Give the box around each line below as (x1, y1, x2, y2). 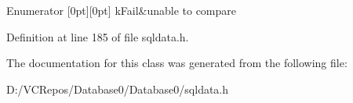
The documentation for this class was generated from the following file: (6, 55, 348, 71)
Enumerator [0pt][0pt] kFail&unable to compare (6, 2, 237, 18)
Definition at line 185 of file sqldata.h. (6, 28, 189, 44)
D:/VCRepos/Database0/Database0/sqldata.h (6, 80, 229, 97)
